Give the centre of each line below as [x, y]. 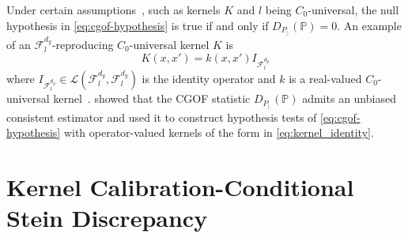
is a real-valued [325, 78]
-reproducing [83, 44]
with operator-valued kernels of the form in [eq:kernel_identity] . [219, 132]
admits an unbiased [349, 98]
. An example [369, 25]
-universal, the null [353, 9]
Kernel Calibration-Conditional [180, 186]
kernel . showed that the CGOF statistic [152, 98]
